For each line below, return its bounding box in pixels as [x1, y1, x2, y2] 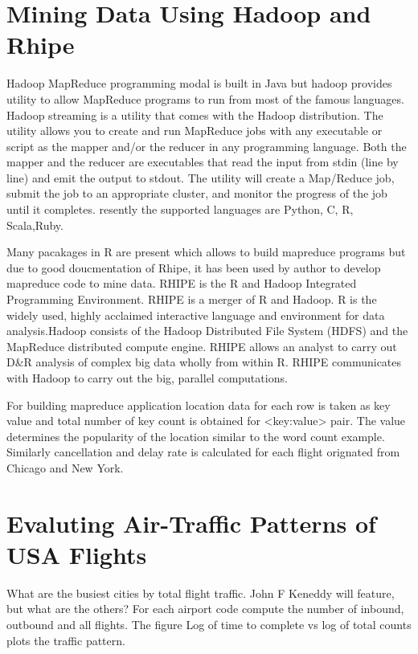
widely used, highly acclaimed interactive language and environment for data [6, 306, 385, 323]
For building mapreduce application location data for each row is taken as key [6, 396, 391, 413]
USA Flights [6, 538, 147, 570]
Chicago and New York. [6, 459, 124, 476]
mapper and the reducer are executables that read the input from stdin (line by [6, 153, 399, 170]
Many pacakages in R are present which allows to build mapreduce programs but [6, 243, 406, 260]
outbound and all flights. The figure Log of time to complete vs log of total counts [6, 616, 412, 633]
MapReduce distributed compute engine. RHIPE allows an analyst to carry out [6, 337, 397, 354]
